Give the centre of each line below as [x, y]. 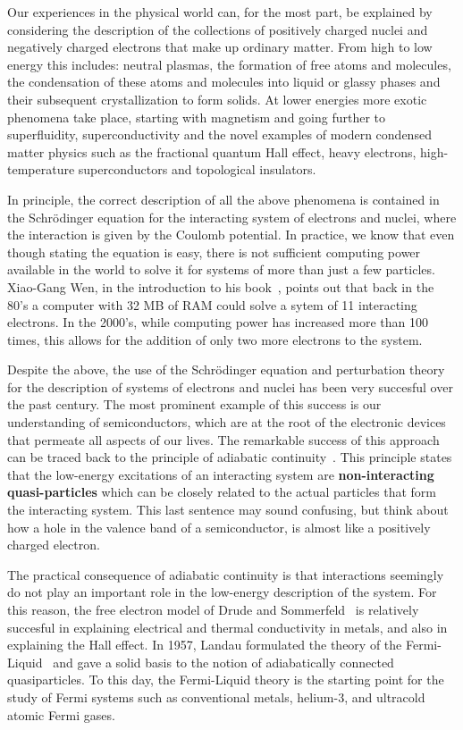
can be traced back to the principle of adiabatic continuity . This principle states [230, 457]
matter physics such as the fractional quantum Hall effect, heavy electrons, [212, 151]
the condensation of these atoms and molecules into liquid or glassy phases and [224, 82]
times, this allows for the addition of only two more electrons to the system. [215, 339]
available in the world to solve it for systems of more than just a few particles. [221, 269]
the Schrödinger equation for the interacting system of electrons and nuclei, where [232, 217]
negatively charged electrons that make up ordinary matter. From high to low [220, 47]
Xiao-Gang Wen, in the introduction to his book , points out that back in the [221, 286]
